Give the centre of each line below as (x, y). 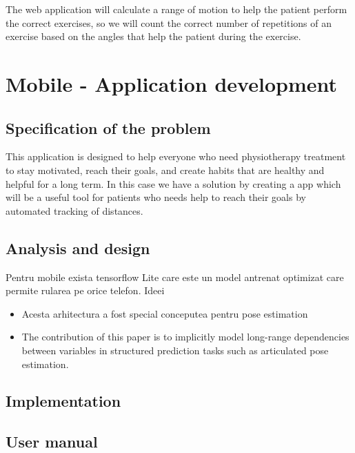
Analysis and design (78, 248)
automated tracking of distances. (74, 210)
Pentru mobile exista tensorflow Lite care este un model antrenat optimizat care (175, 277)
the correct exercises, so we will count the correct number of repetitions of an (169, 22)
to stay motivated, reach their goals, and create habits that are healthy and (165, 170)
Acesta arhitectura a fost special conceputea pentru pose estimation (165, 313)
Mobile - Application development (171, 83)
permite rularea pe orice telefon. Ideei (85, 290)
